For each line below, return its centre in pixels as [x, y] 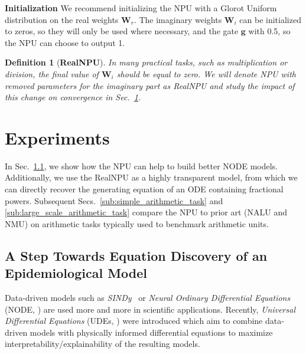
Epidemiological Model [76, 273]
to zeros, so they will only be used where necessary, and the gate [122, 31]
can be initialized [270, 19]
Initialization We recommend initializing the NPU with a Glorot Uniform [141, 8]
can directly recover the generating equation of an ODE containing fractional [144, 189]
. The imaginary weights [178, 19]
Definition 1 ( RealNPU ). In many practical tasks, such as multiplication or [146, 62]
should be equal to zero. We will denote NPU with [206, 73]
